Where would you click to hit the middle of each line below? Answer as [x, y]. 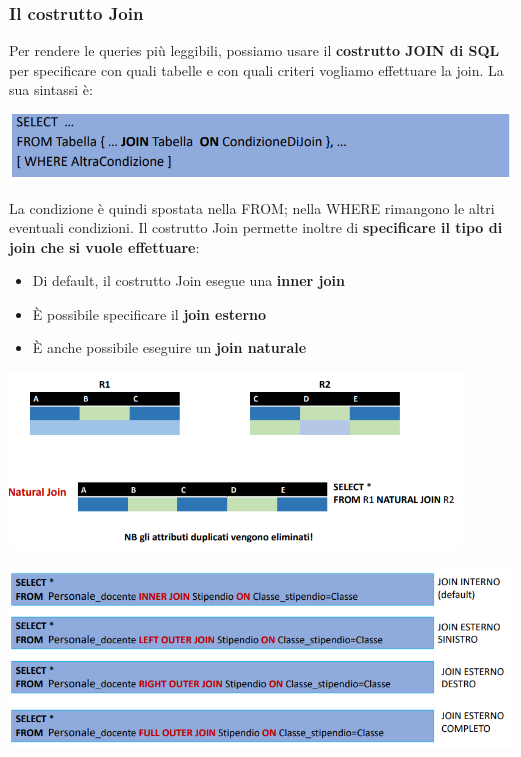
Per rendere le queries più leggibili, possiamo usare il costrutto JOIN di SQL [254, 50]
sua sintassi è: [51, 89]
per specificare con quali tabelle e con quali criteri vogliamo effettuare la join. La [256, 69]
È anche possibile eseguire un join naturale [169, 347]
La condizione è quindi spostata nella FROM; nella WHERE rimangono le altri [252, 207]
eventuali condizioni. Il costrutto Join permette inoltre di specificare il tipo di [256, 227]
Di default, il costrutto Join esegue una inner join [188, 280]
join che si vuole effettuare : [104, 246]
